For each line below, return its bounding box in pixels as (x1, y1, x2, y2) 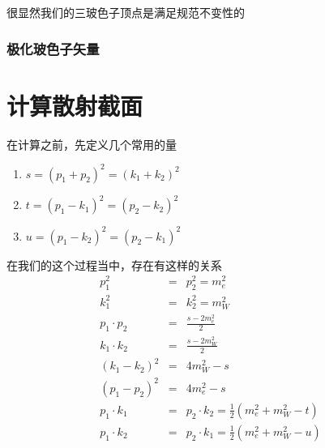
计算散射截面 (6, 88, 143, 122)
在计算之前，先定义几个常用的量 (6, 135, 177, 152)
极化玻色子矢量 (6, 38, 100, 58)
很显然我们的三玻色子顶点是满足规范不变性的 (6, 4, 245, 20)
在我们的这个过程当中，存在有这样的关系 (6, 256, 222, 273)
